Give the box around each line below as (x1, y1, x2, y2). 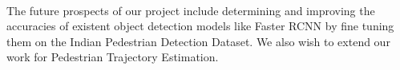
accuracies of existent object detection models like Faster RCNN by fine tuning (6, 17, 394, 34)
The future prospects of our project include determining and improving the (6, 2, 375, 18)
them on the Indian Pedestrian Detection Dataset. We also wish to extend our (6, 33, 390, 49)
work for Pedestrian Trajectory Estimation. (6, 49, 219, 65)
